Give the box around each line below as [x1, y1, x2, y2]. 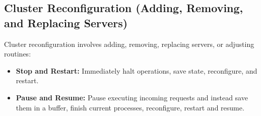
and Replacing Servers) [4, 15, 128, 30]
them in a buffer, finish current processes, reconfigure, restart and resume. [16, 102, 244, 112]
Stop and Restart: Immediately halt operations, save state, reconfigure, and [16, 65, 257, 76]
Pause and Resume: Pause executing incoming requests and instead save [16, 92, 248, 102]
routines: [4, 48, 31, 59]
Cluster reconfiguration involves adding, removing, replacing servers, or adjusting [4, 38, 254, 49]
